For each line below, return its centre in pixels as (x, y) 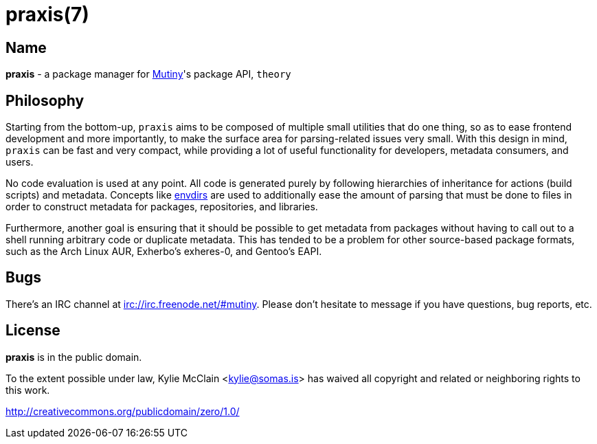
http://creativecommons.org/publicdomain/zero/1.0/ (123, 411)
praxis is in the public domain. (74, 357)
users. (20, 162)
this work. (28, 390)
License (33, 331)
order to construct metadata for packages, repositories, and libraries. (162, 207)
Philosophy (45, 100)
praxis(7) (47, 14)
